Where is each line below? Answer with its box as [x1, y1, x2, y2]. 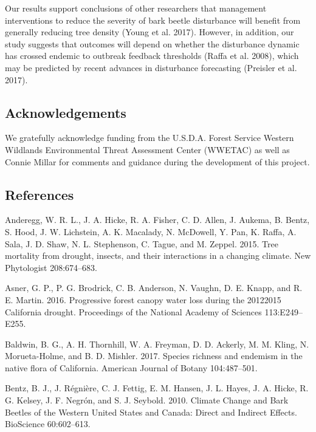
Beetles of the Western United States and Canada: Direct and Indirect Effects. [5, 405, 297, 418]
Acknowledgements [5, 103, 126, 122]
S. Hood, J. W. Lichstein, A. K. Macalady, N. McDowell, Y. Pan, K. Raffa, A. [5, 225, 297, 238]
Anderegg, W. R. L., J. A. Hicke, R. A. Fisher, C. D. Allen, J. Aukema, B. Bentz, [5, 213, 310, 226]
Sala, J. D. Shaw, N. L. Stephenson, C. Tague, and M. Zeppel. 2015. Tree [5, 237, 278, 250]
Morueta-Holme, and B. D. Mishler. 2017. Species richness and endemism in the [5, 349, 303, 362]
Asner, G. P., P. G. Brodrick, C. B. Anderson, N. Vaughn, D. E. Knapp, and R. [5, 281, 303, 294]
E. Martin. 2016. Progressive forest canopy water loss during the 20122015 [5, 293, 281, 306]
